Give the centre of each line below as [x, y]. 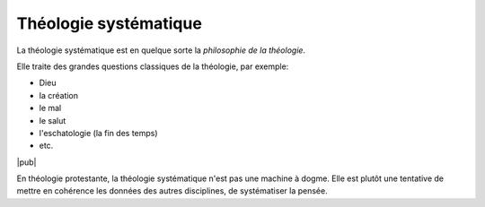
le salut [53, 120]
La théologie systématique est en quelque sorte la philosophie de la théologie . [161, 50]
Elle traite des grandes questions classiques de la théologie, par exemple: [153, 66]
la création [59, 95]
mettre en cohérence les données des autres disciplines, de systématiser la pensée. [172, 191]
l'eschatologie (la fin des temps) [98, 133]
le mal [50, 108]
